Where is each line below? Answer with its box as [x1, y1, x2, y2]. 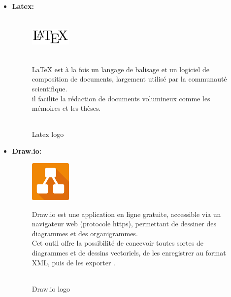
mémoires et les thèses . [32, 103, 101, 113]
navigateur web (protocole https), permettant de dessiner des [32, 218, 216, 229]
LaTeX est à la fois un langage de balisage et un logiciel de [32, 64, 209, 74]
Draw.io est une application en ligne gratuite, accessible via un [32, 209, 221, 219]
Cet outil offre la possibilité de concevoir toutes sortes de [32, 238, 203, 248]
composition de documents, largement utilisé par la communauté [32, 74, 227, 84]
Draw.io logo [32, 283, 70, 294]
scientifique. [32, 83, 67, 93]
